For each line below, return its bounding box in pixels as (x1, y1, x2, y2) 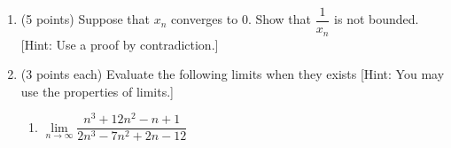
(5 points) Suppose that (20, 10, 151, 28)
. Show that (247, 10, 312, 28)
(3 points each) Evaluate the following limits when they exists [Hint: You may (20, 65, 445, 83)
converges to (171, 10, 238, 28)
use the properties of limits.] (20, 82, 174, 100)
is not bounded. (334, 10, 419, 28)
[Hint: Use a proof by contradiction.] (20, 35, 219, 53)
